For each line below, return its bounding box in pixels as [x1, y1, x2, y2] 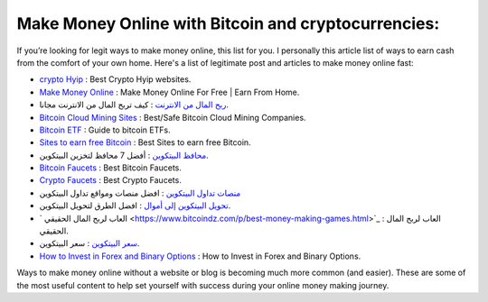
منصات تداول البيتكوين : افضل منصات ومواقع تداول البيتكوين [39, 188, 241, 198]
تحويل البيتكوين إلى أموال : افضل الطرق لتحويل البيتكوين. [39, 200, 231, 211]
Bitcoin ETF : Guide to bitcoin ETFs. [39, 124, 171, 135]
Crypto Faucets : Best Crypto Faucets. [39, 175, 183, 186]
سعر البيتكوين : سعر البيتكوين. [39, 238, 140, 249]
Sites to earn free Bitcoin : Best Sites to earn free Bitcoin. [39, 137, 252, 148]
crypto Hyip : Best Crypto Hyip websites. [39, 74, 192, 85]
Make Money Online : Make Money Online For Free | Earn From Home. [39, 87, 300, 97]
